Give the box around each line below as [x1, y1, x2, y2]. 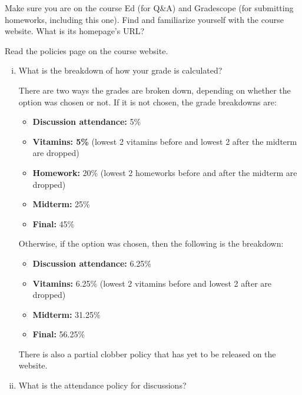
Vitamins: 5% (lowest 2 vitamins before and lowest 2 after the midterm [32, 135, 297, 147]
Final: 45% [32, 217, 75, 230]
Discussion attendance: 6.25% [32, 257, 151, 269]
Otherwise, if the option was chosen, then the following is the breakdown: [18, 237, 284, 250]
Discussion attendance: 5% [32, 115, 141, 128]
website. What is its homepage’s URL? [5, 25, 145, 37]
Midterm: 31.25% [32, 308, 101, 320]
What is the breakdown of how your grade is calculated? [18, 64, 223, 77]
